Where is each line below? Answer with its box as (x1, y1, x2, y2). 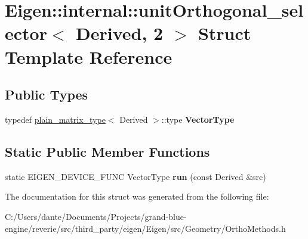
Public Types (5, 85, 88, 104)
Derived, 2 (76, 21, 164, 45)
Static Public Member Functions (5, 142, 210, 160)
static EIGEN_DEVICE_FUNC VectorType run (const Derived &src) (5, 170, 266, 182)
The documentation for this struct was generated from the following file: (5, 190, 269, 203)
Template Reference (5, 44, 173, 69)
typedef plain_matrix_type (5, 113, 106, 125)
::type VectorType (161, 113, 235, 125)
